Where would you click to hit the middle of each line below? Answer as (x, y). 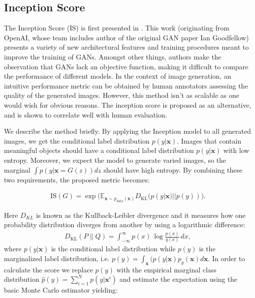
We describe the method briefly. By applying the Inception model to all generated (127, 131)
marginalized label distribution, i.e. (57, 258)
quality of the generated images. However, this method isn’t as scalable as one (122, 95)
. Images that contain (209, 140)
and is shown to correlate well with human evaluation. (86, 114)
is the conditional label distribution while (113, 249)
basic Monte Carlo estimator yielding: (61, 290)
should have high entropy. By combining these (173, 169)
